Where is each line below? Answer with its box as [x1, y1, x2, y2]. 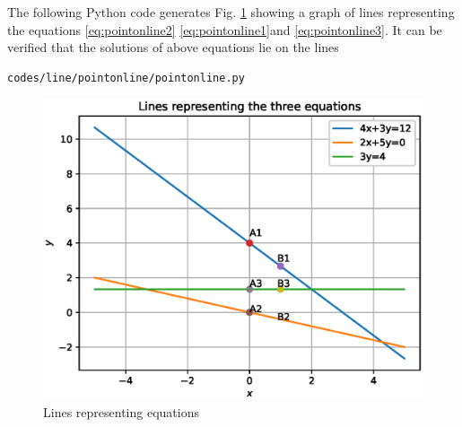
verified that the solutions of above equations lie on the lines [7, 38, 339, 57]
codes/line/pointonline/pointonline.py [7, 71, 245, 84]
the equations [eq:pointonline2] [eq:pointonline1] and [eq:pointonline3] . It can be [7, 20, 442, 39]
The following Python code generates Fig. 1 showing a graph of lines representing [7, 3, 455, 21]
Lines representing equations [43, 402, 199, 421]
